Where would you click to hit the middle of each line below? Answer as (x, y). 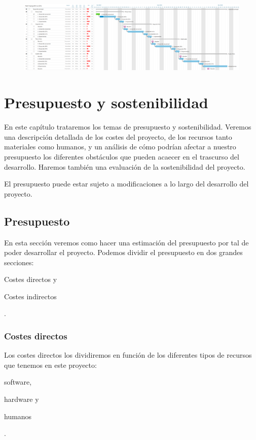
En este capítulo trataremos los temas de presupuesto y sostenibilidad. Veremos (128, 127)
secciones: (19, 262)
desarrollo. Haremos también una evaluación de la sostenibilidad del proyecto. (125, 166)
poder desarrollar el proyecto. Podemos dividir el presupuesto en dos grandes (123, 252)
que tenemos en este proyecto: (50, 365)
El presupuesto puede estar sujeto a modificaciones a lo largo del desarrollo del (126, 184)
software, (18, 382)
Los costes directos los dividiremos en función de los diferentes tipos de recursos (128, 355)
